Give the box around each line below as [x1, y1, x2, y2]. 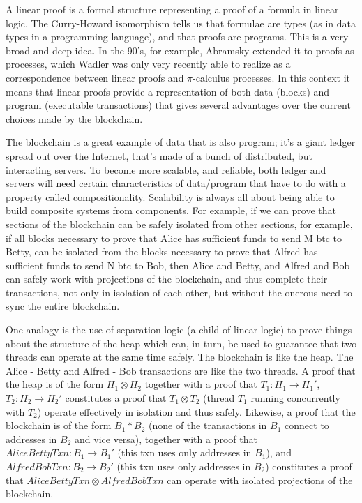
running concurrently [250, 391, 340, 405]
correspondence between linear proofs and [6, 70, 184, 84]
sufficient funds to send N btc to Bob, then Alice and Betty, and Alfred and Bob [6, 257, 350, 272]
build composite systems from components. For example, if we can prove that [6, 203, 336, 218]
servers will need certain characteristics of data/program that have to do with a [6, 176, 346, 190]
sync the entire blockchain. [6, 299, 120, 313]
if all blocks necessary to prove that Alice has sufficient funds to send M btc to [6, 230, 342, 245]
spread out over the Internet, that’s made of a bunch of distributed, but [6, 148, 312, 163]
